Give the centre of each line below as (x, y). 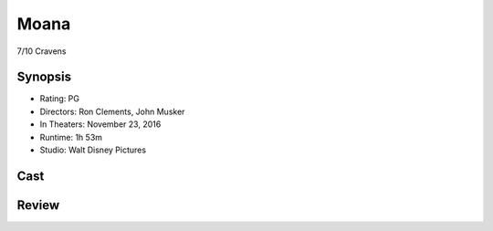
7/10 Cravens (42, 51)
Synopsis (44, 77)
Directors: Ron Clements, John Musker (112, 111)
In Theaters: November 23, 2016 (100, 124)
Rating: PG (59, 99)
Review (38, 205)
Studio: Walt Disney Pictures (93, 150)
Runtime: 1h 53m (71, 137)
